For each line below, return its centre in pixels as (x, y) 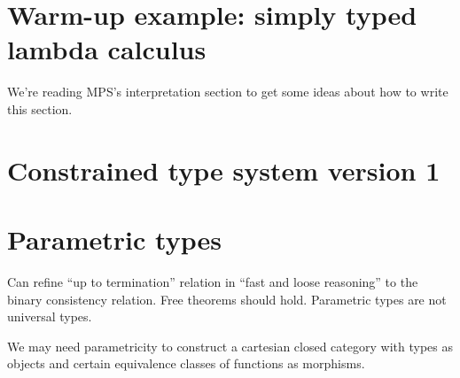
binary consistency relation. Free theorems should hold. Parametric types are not (227, 299)
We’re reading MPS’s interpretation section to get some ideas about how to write (228, 92)
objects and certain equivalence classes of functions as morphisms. (186, 363)
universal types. (50, 316)
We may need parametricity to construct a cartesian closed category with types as (230, 346)
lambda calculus (107, 49)
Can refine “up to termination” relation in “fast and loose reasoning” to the (213, 282)
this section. (40, 108)
